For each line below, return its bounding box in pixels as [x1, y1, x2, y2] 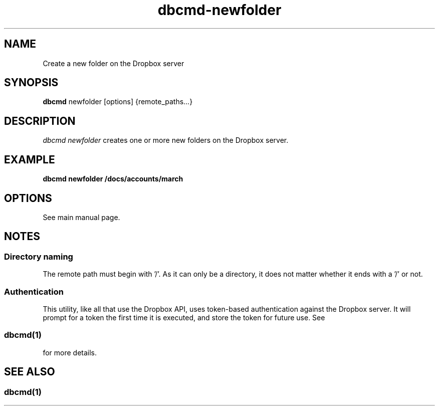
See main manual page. [43, 213, 120, 222]
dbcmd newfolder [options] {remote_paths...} [43, 97, 193, 106]
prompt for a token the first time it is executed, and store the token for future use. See [43, 313, 325, 322]
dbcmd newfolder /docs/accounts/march [43, 174, 183, 183]
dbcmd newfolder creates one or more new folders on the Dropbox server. [43, 136, 289, 145]
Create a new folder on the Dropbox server [43, 59, 184, 68]
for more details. [43, 348, 97, 357]
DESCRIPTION [4, 114, 76, 127]
